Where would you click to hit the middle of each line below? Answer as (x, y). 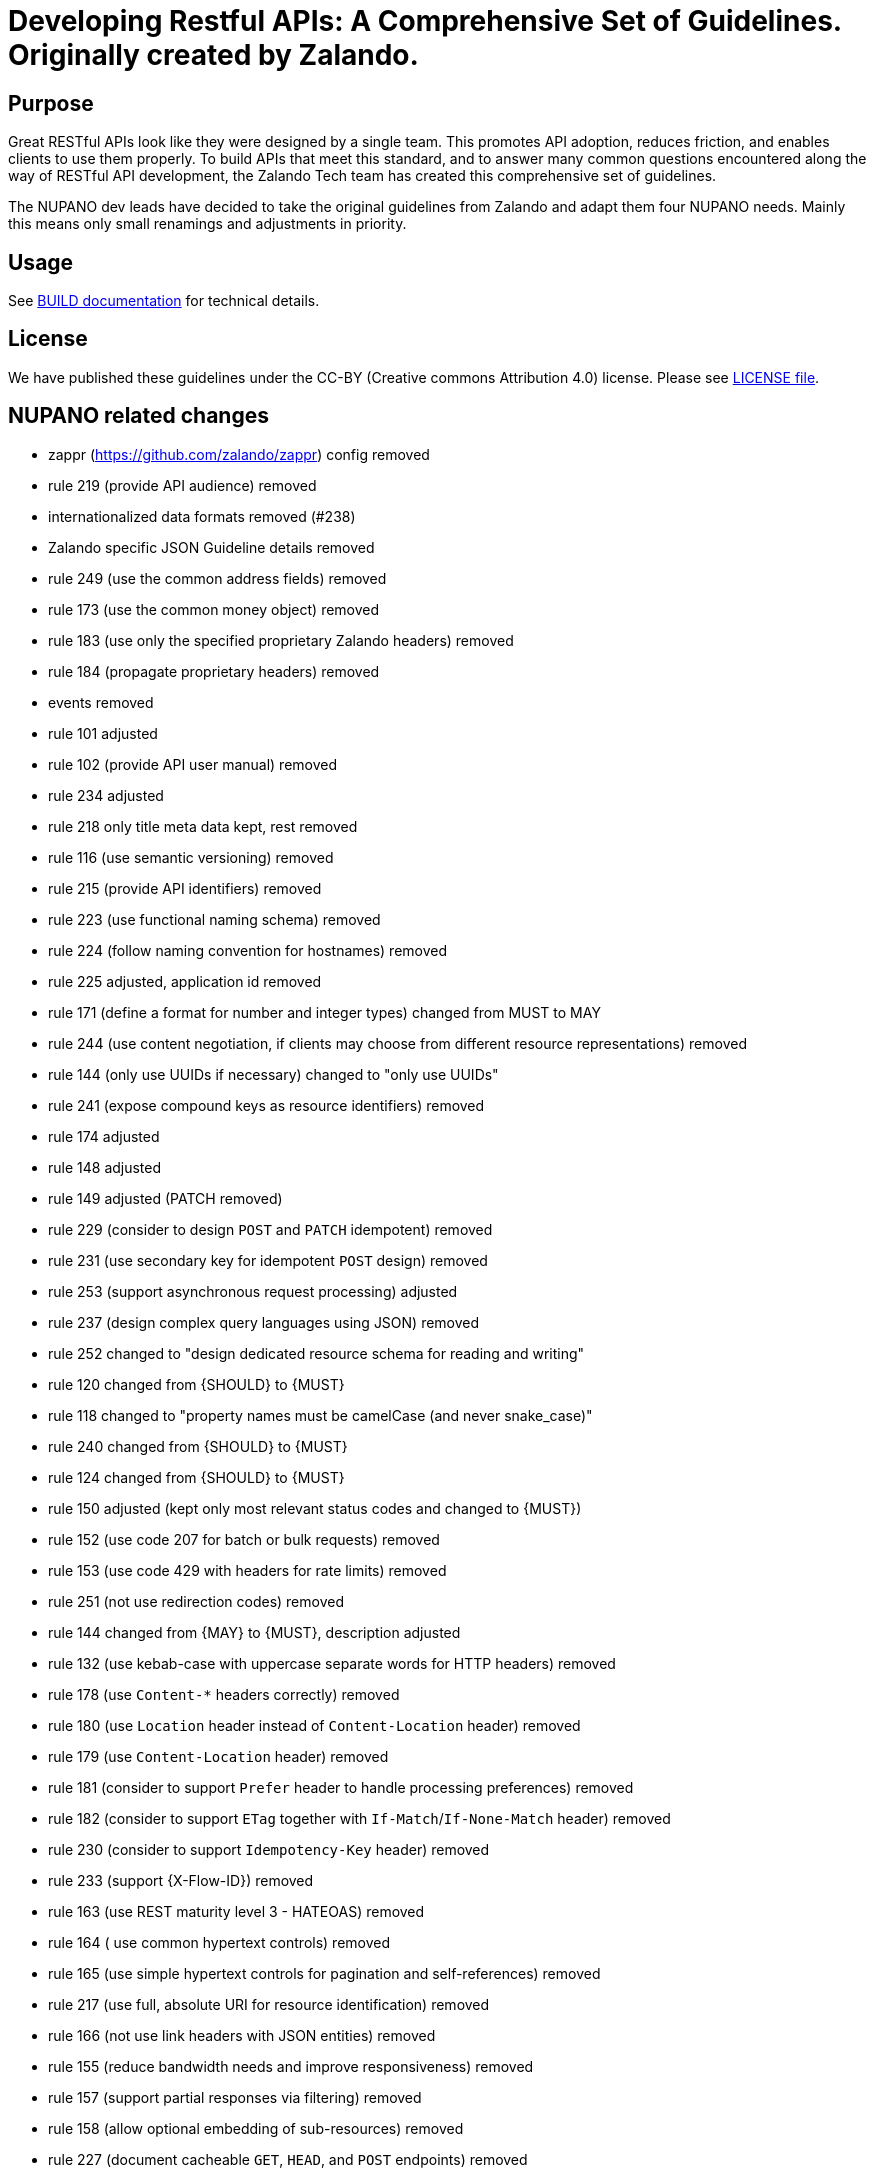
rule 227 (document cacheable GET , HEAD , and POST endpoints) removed (288, 2159)
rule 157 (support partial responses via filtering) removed (235, 2097)
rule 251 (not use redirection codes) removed (196, 1601)
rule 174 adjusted (104, 1136)
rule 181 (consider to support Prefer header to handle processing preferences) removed (341, 1787)
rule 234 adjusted (106, 795)
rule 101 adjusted (103, 733)
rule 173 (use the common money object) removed (214, 609)
